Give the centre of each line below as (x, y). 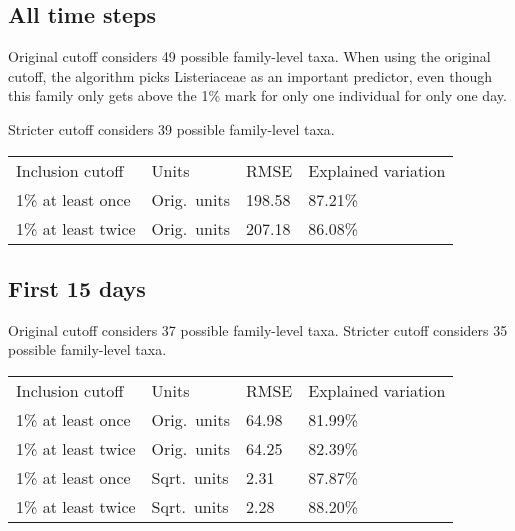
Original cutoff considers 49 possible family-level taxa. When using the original (249, 56)
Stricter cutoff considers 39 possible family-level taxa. (171, 128)
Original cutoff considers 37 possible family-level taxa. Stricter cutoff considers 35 (258, 329)
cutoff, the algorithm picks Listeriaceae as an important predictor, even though (250, 75)
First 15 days (77, 287)
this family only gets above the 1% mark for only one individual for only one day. (257, 95)
